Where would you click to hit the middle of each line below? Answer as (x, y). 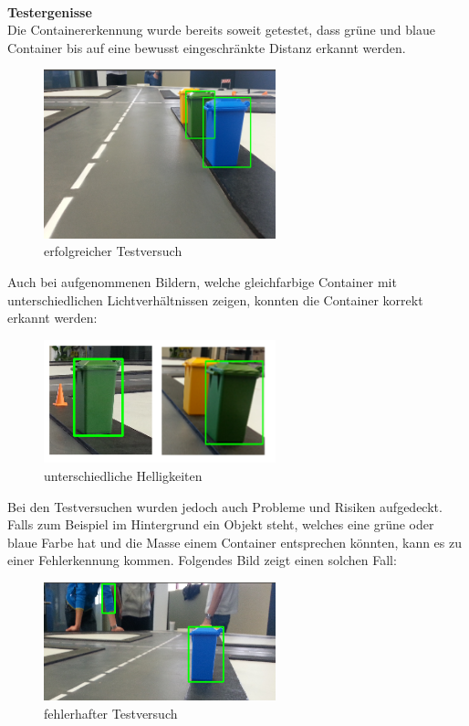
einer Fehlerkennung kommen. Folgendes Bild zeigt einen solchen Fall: (202, 560)
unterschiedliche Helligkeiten (123, 476)
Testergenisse (50, 11)
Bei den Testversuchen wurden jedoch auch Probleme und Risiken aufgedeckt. (225, 506)
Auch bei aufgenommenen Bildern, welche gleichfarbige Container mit (202, 281)
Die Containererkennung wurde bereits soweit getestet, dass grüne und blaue (221, 30)
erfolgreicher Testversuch (113, 251)
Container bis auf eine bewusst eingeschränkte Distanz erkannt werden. (207, 47)
